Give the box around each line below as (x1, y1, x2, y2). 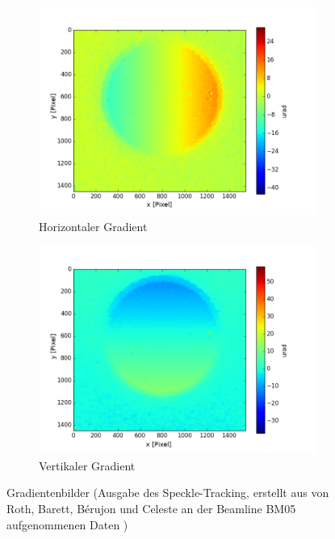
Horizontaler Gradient (39, 217, 148, 234)
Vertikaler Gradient (39, 457, 136, 474)
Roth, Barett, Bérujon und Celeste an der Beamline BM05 (6, 499, 296, 516)
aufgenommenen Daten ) (6, 516, 128, 533)
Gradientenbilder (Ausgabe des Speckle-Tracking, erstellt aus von (6, 484, 329, 501)
